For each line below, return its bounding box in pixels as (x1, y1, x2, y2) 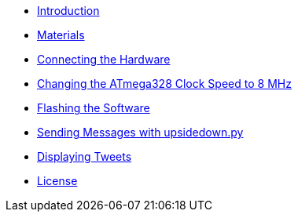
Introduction (37, 4, 100, 17)
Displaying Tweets (37, 150, 132, 163)
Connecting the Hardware (37, 53, 171, 66)
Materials (37, 28, 85, 42)
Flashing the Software (37, 101, 150, 114)
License (37, 174, 78, 187)
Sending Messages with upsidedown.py (37, 125, 244, 139)
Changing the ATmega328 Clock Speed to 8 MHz (37, 77, 292, 90)
